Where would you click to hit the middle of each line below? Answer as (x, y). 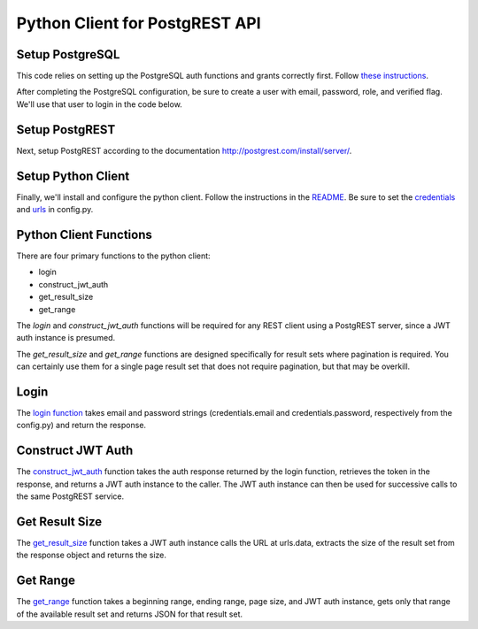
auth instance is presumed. (66, 338)
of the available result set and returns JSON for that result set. (130, 614)
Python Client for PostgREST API (139, 23)
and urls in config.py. (55, 210)
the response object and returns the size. (92, 555)
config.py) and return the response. (81, 426)
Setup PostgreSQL (68, 54)
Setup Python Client (73, 176)
